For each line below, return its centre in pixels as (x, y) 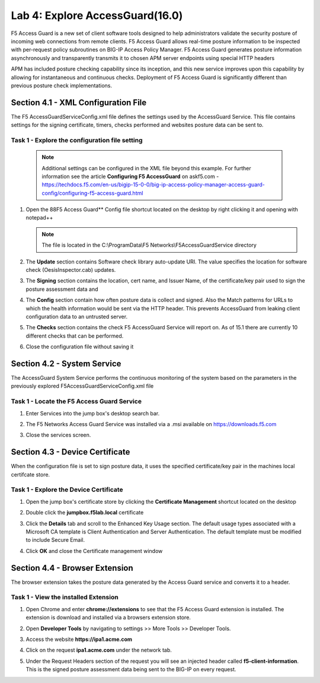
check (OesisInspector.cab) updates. (71, 270)
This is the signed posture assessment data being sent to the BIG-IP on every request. (131, 669)
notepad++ (39, 218)
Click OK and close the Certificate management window (94, 551)
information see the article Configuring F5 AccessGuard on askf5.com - (130, 176)
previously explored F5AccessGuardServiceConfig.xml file (82, 386)
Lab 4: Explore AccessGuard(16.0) (97, 15)
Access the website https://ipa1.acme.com (79, 639)
